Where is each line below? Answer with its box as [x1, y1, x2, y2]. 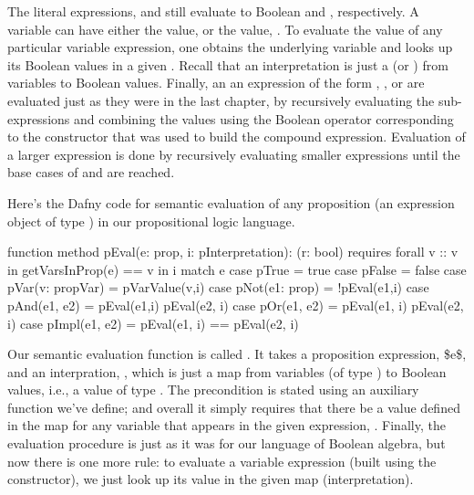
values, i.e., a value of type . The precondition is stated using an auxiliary [7, 380, 419, 399]
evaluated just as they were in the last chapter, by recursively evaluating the [7, 90, 435, 110]
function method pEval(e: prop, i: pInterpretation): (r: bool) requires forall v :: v [7, 242, 459, 261]
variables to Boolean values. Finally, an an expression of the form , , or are [7, 73, 425, 92]
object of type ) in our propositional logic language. [7, 211, 295, 230]
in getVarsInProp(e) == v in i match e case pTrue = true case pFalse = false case [7, 259, 467, 279]
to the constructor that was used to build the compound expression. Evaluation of [7, 127, 466, 146]
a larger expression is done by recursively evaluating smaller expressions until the [7, 144, 460, 163]
